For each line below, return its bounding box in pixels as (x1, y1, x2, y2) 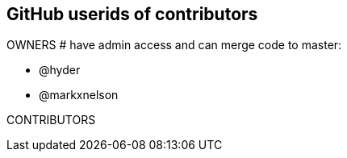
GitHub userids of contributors (6, 4, 258, 24)
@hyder (39, 63, 81, 77)
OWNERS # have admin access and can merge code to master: (6, 38, 342, 52)
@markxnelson (39, 88, 119, 102)
